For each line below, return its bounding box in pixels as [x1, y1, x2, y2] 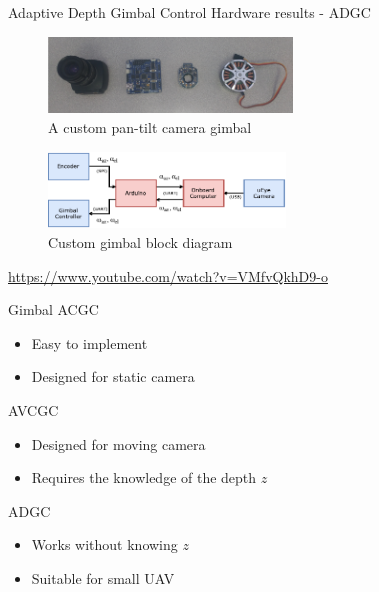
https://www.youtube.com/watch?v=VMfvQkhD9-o [8, 265, 328, 286]
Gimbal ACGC [8, 299, 99, 320]
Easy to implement [31, 332, 148, 353]
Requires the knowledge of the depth [31, 467, 257, 488]
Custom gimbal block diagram [48, 231, 233, 252]
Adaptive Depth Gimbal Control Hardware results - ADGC [8, 2, 371, 22]
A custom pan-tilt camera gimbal [48, 116, 252, 137]
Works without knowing [31, 534, 178, 555]
